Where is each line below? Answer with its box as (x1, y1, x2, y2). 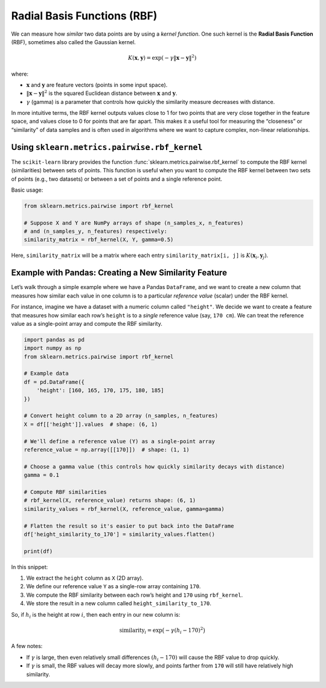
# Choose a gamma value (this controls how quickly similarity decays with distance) (24, 463, 285, 470)
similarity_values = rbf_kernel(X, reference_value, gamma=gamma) (24, 505, 225, 512)
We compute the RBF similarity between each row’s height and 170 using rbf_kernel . (26, 591, 243, 599)
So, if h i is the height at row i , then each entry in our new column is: (11, 611, 181, 620)
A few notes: (11, 643, 43, 650)
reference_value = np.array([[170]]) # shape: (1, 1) (24, 446, 190, 453)
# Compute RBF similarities (24, 488, 107, 495)
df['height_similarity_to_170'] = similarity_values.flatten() (24, 531, 216, 537)
